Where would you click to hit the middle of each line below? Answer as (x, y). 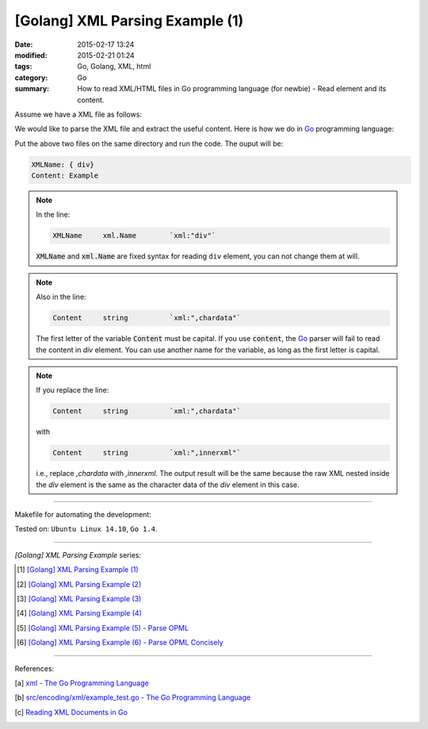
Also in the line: (61, 297)
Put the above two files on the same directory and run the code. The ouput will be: (149, 144)
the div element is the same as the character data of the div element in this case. (168, 485)
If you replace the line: (73, 390)
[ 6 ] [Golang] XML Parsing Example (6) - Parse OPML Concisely (120, 643)
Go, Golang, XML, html (114, 67)
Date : (24, 44)
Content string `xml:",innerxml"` (147, 453)
